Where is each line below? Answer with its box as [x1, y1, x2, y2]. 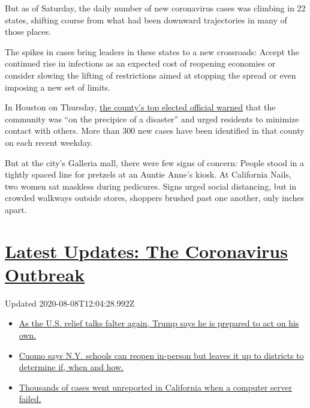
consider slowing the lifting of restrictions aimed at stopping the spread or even [5, 68, 296, 81]
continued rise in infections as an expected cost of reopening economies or [5, 57, 276, 70]
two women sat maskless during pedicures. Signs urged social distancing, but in [5, 179, 297, 192]
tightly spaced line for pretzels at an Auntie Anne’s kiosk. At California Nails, [5, 168, 291, 181]
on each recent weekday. [5, 136, 93, 148]
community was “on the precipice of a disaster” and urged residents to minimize [5, 112, 299, 125]
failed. [19, 392, 41, 405]
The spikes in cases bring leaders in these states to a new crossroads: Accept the [5, 45, 299, 58]
